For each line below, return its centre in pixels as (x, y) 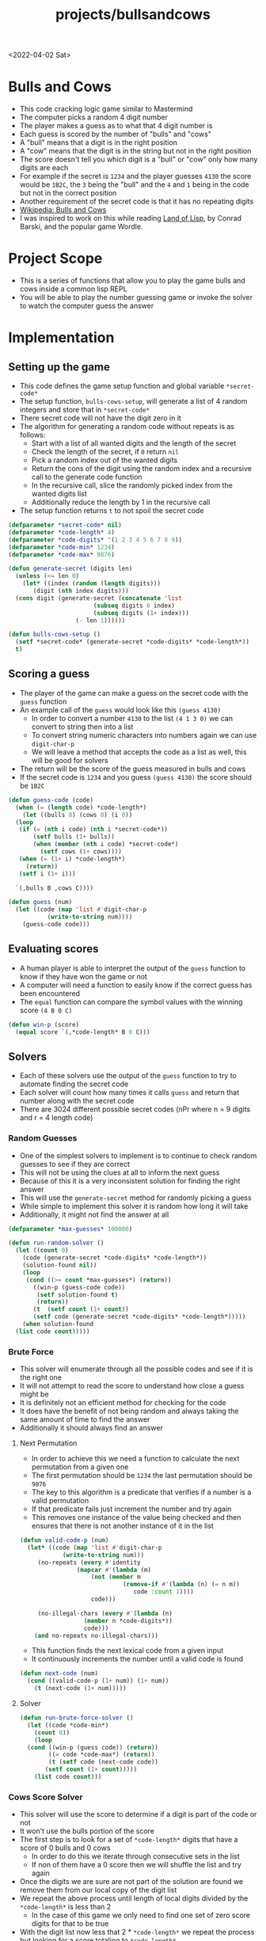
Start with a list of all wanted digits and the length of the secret (134, 443)
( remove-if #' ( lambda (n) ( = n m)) (181, 1585)
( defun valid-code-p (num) (64, 1540)
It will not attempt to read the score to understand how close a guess (132, 1386)
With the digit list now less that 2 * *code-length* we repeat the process (137, 1932)
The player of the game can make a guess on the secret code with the (134, 693)
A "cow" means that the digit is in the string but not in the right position (135, 151)
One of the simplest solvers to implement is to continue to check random (138, 1155)
